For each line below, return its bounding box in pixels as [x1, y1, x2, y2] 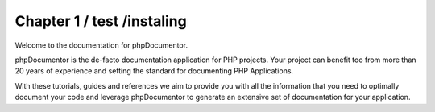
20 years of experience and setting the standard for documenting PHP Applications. [14, 66, 294, 76]
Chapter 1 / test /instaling [14, 12, 187, 30]
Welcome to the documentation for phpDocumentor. [14, 40, 188, 50]
